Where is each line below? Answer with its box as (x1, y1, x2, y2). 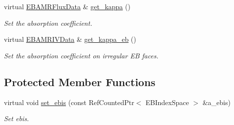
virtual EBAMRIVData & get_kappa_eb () (4, 34, 136, 44)
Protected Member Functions (4, 74, 156, 89)
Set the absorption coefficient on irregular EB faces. (4, 50, 159, 60)
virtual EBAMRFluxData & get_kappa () (4, 1, 130, 11)
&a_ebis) (202, 97, 231, 107)
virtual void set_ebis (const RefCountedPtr (4, 97, 134, 107)
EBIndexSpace (146, 97, 189, 107)
